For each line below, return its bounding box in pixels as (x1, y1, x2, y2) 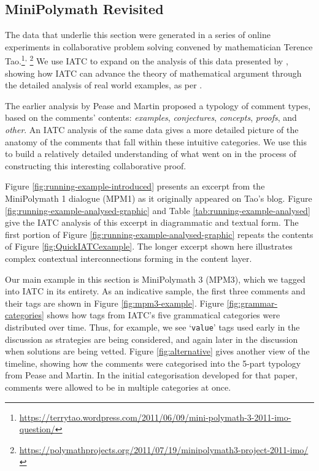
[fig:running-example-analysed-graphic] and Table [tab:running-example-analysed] (5, 204, 310, 216)
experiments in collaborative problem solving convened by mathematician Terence (5, 40, 313, 53)
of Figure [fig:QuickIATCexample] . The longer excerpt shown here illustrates (5, 240, 293, 253)
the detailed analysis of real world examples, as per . (5, 78, 202, 91)
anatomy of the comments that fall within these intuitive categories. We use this (5, 135, 307, 148)
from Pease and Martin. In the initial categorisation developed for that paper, (5, 369, 298, 381)
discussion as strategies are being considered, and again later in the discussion (5, 332, 298, 345)
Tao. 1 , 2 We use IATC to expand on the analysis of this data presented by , (5, 53, 288, 67)
